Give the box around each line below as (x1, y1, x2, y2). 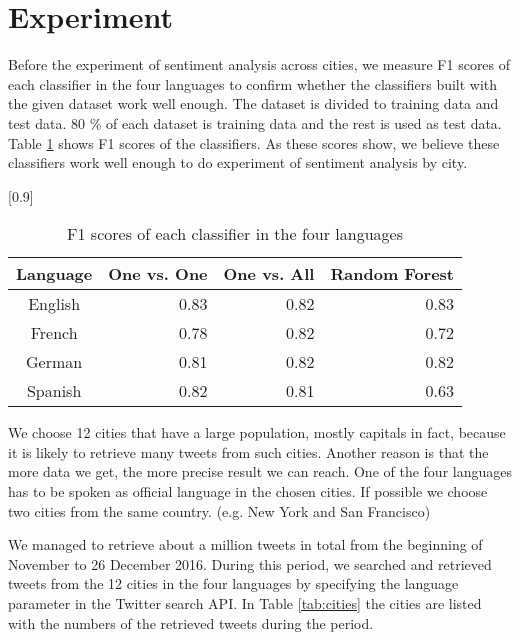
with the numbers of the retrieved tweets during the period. (8, 612, 374, 633)
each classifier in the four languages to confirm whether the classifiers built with (8, 73, 498, 94)
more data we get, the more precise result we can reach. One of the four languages (8, 461, 512, 482)
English (28, 292, 81, 316)
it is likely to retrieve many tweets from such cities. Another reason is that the (8, 441, 489, 462)
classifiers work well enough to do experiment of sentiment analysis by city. (8, 152, 468, 173)
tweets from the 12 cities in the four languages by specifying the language (8, 573, 459, 594)
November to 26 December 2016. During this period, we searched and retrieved (8, 553, 492, 574)
